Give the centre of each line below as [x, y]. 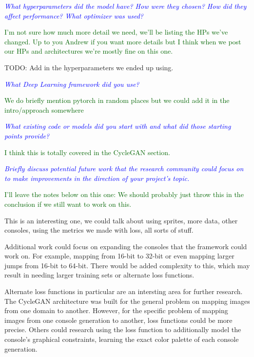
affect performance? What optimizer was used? [74, 15]
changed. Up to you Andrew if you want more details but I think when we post [123, 41]
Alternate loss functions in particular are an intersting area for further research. [124, 291]
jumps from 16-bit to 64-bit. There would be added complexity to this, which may [127, 265]
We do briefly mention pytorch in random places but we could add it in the [117, 100]
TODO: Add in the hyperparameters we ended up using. [89, 67]
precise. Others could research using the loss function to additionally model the [123, 329]
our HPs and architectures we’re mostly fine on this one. [89, 51]
